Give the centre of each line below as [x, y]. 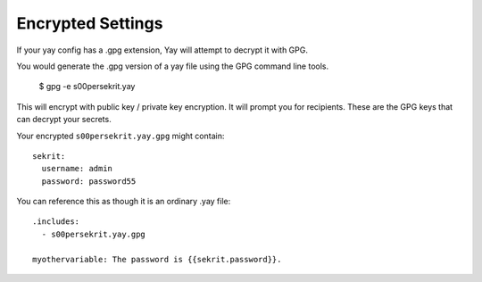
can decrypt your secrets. [64, 120]
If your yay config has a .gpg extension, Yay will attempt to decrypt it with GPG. [162, 50]
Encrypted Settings [90, 23]
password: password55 [89, 181]
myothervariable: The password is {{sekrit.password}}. [157, 259]
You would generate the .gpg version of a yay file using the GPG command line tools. [173, 66]
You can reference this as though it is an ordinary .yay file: [124, 202]
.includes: [56, 222]
